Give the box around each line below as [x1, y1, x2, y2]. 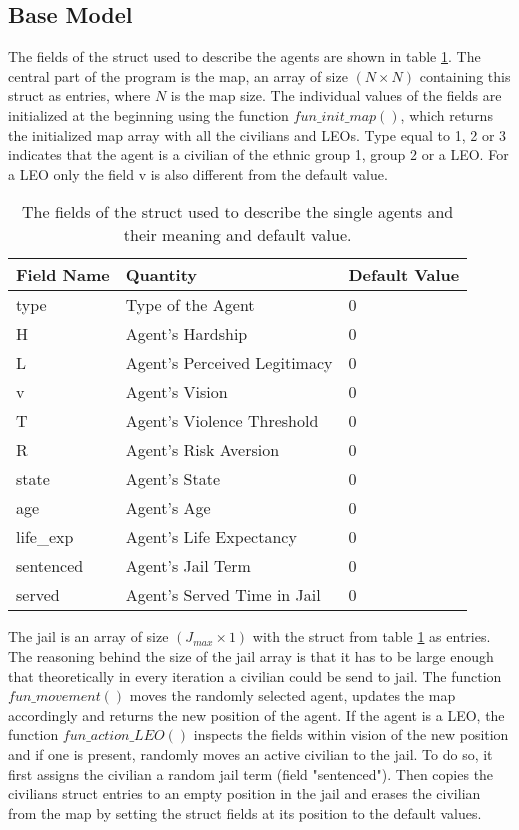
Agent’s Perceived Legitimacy [125, 351, 333, 375]
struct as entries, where [8, 85, 151, 106]
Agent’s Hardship [125, 322, 248, 346]
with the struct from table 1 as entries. [252, 626, 491, 647]
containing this [419, 65, 511, 86]
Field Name [16, 263, 110, 287]
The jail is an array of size [8, 626, 169, 647]
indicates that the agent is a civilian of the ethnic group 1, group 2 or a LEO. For [8, 144, 509, 165]
